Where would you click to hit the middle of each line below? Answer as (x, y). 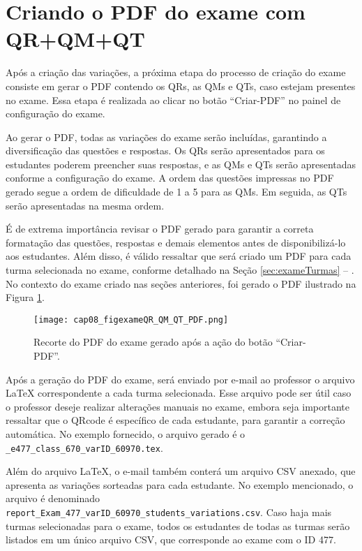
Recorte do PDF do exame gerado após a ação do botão (153, 342)
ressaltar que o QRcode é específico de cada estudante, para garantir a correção (175, 420)
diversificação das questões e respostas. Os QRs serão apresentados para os (165, 150)
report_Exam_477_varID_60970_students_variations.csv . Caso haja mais (169, 512)
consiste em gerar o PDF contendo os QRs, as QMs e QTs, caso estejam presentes (181, 86)
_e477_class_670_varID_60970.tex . (84, 447)
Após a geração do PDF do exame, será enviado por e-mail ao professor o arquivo (180, 379)
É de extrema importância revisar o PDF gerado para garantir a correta (160, 229)
